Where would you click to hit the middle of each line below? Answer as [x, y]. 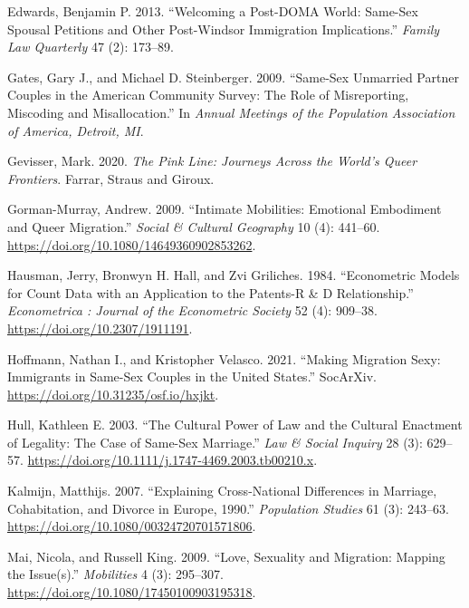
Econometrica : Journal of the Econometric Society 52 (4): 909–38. [192, 310]
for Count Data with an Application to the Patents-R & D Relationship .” [211, 292]
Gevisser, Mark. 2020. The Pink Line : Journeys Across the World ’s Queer [212, 161]
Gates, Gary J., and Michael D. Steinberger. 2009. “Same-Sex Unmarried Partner [233, 77]
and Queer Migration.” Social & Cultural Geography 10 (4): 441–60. [194, 226]
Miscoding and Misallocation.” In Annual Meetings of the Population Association [231, 112]
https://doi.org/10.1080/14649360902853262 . [132, 244]
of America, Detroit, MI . [76, 130]
